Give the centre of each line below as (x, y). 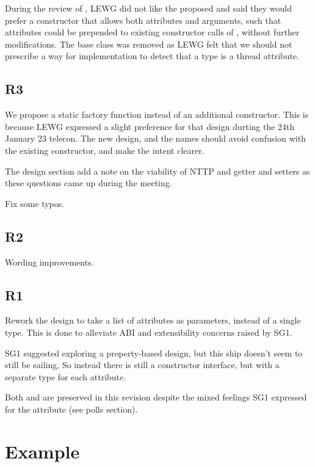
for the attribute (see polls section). (71, 409)
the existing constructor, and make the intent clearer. (105, 150)
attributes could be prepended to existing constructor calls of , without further (152, 32)
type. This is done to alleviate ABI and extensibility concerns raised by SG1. (149, 332)
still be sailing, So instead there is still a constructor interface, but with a (142, 365)
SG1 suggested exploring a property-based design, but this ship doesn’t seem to (154, 353)
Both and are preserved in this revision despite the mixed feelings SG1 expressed (156, 397)
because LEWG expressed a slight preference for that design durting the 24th (150, 126)
